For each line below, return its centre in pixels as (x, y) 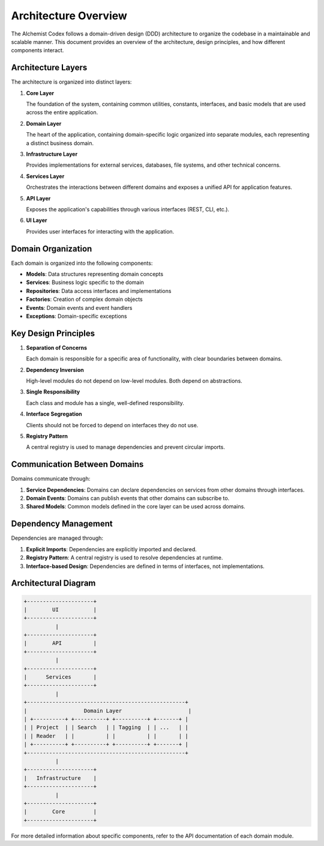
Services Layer (45, 176)
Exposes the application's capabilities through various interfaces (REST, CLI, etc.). (128, 209)
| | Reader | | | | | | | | (106, 736)
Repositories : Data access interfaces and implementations (99, 291)
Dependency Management (62, 524)
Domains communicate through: (51, 479)
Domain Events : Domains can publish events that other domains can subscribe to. (128, 498)
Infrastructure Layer (52, 154)
